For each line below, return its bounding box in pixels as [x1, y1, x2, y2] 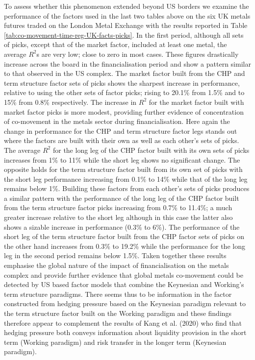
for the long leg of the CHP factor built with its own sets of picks [52, 144, 250, 155]
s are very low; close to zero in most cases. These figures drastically [36, 48, 239, 59]
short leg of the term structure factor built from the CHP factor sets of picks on [4, 231, 245, 241]
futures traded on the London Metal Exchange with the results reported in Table [4, 20, 248, 30]
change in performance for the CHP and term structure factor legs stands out [4, 125, 237, 136]
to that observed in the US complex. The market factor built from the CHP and [4, 68, 245, 78]
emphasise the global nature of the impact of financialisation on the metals [4, 260, 229, 270]
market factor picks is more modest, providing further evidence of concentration [4, 106, 244, 117]
